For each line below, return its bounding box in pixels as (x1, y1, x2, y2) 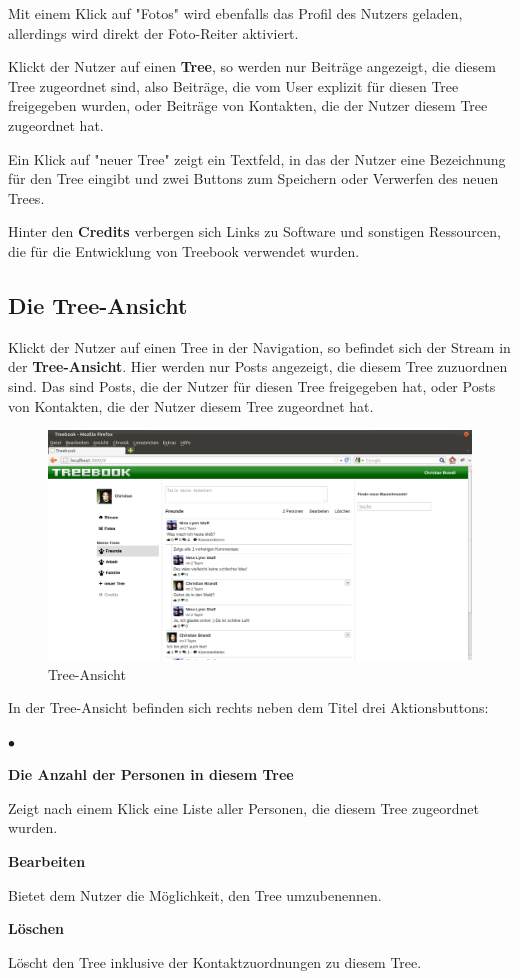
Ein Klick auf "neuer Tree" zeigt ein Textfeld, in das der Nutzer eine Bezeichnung (8, 148, 506, 169)
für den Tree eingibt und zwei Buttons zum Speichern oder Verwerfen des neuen (8, 168, 499, 189)
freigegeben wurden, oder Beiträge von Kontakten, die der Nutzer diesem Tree (8, 95, 488, 116)
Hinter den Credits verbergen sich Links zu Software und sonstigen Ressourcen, (8, 221, 501, 242)
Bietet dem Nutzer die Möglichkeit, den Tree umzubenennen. (8, 884, 382, 905)
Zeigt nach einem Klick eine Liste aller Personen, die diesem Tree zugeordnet (8, 797, 479, 818)
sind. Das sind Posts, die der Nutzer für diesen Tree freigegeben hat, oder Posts (8, 375, 496, 396)
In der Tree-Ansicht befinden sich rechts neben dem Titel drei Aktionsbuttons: (8, 697, 489, 718)
